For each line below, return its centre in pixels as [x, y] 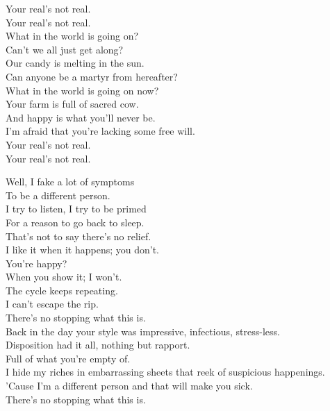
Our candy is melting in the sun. [75, 63]
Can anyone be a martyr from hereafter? [92, 76]
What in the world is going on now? [82, 90]
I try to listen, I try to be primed [76, 209]
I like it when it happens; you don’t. [82, 250]
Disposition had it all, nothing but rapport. [98, 345]
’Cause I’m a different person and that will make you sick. [129, 386]
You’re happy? [36, 263]
